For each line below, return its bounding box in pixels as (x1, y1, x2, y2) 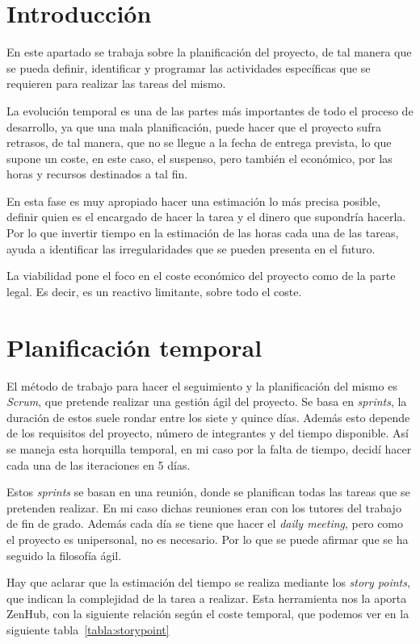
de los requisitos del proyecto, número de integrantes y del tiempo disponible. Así (6, 424, 409, 441)
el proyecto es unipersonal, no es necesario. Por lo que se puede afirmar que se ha (6, 530, 409, 547)
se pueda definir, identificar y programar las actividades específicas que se (6, 59, 371, 76)
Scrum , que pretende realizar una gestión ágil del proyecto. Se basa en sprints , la (6, 393, 407, 410)
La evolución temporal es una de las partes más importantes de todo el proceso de (6, 102, 414, 119)
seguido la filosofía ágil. (6, 546, 122, 563)
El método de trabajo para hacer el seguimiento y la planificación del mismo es (6, 377, 397, 394)
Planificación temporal (6, 330, 262, 363)
